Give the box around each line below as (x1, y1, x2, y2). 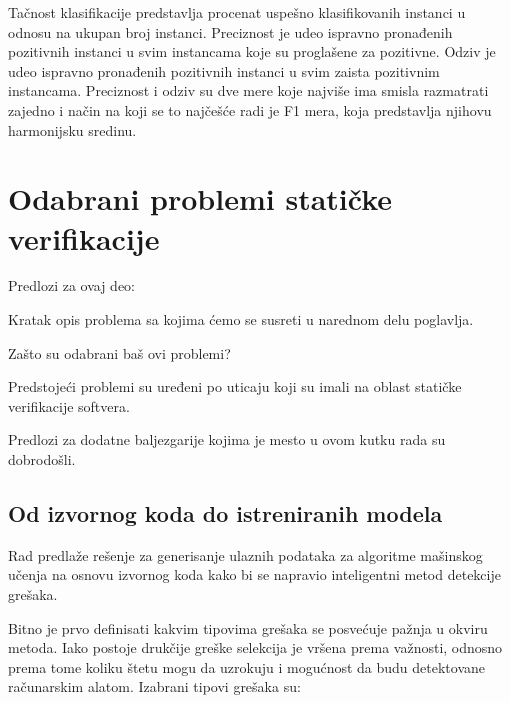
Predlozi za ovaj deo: (8, 275, 136, 296)
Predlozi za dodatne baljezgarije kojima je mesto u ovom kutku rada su (8, 429, 446, 450)
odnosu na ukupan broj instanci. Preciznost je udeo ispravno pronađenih (8, 21, 453, 42)
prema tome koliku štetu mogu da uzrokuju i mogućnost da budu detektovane (8, 656, 486, 677)
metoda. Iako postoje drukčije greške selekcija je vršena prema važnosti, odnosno (8, 637, 503, 658)
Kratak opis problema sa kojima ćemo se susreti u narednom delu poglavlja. (8, 309, 474, 330)
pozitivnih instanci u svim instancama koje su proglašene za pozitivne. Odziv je (8, 41, 496, 62)
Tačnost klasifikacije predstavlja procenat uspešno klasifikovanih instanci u (8, 2, 466, 22)
